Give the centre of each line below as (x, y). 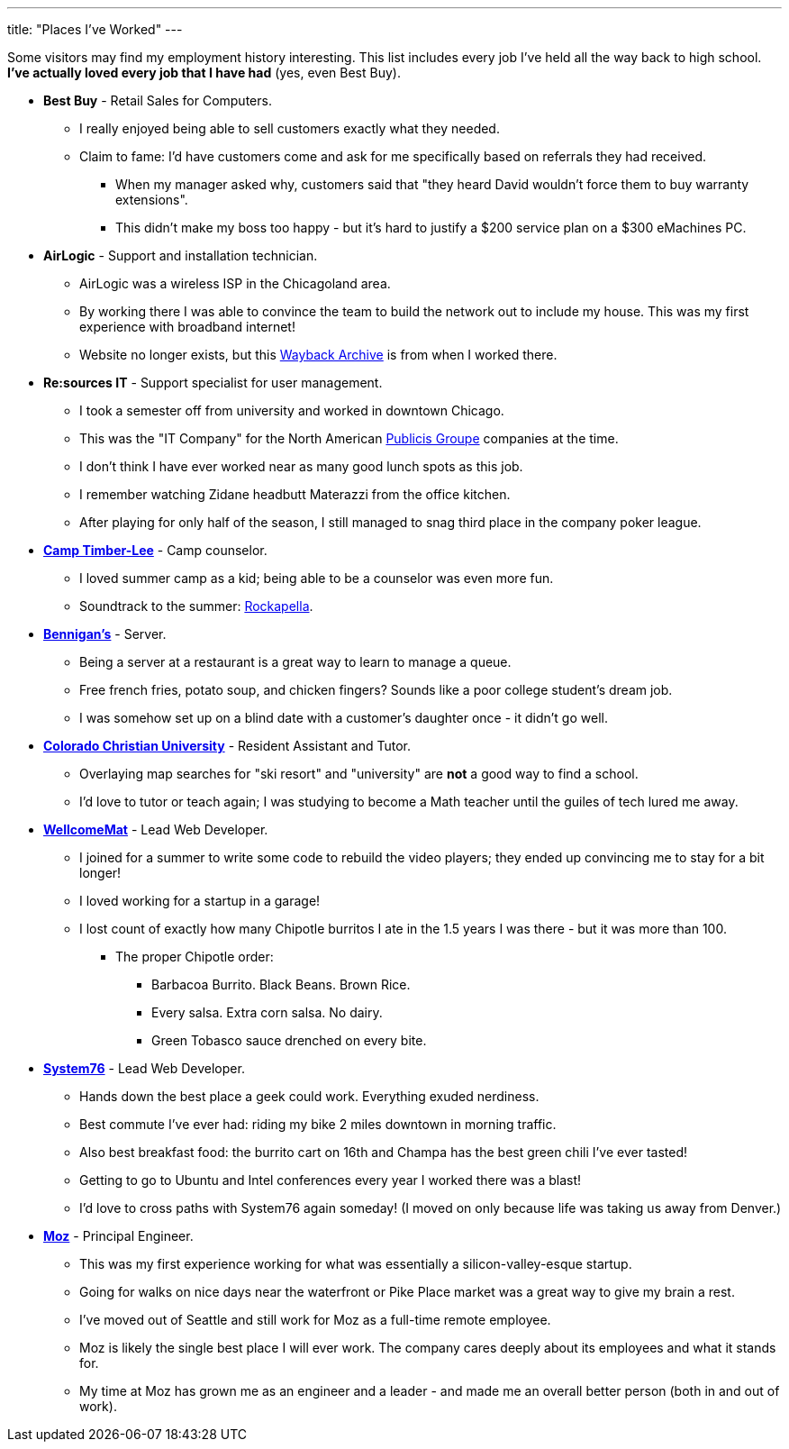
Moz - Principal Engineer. (118, 1236)
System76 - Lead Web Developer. (144, 1068)
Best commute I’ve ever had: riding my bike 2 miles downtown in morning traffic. (318, 1124)
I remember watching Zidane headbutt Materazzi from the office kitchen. (295, 494)
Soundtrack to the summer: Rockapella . (196, 606)
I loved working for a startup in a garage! (200, 901)
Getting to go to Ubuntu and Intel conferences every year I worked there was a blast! (331, 1180)
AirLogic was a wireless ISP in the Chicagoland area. (235, 283)
